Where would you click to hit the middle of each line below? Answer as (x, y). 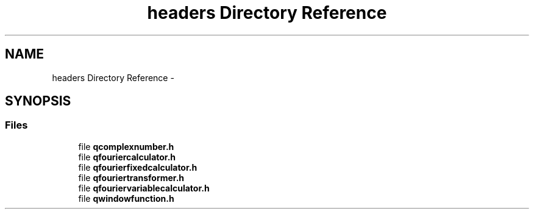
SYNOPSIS (38, 101)
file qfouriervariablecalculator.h (144, 188)
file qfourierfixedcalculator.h (138, 167)
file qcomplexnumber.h (126, 146)
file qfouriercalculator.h (127, 157)
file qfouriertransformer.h (131, 177)
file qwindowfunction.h (126, 198)
